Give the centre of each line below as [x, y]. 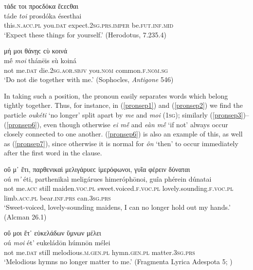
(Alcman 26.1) [25, 216]
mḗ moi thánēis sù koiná [40, 60]
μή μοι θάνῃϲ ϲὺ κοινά [36, 51]
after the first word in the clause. [53, 153]
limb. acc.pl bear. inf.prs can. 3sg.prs [57, 197]
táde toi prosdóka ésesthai [43, 15]
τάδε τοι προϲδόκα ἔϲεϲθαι [41, 6]
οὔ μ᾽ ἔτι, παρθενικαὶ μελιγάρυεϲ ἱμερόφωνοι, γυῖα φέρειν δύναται [97, 169]
